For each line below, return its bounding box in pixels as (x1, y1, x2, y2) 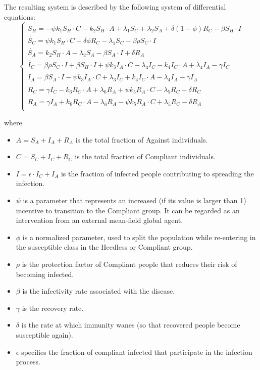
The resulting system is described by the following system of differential (4, 2, 226, 12)
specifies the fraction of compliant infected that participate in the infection (21, 346, 252, 357)
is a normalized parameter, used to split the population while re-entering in (22, 232, 256, 242)
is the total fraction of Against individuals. (75, 134, 208, 145)
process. (16, 356, 40, 367)
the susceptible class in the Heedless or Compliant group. (16, 242, 193, 252)
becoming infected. (16, 268, 74, 279)
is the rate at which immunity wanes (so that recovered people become (21, 319, 240, 330)
